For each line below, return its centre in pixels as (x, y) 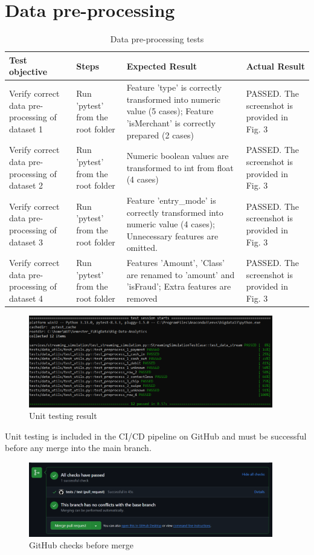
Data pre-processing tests (157, 39)
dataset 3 (26, 242)
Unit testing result (63, 416)
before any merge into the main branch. (78, 448)
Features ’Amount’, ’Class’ (175, 263)
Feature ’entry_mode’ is (171, 200)
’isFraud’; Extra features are (179, 286)
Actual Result (275, 66)
